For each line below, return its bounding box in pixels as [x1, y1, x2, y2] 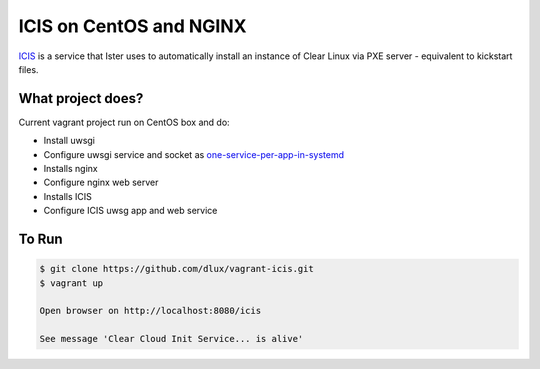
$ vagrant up [39, 277, 104, 289]
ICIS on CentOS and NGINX [18, 15, 247, 37]
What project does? [18, 90, 144, 107]
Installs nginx [43, 163, 99, 175]
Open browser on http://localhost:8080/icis [39, 305, 262, 317]
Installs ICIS [43, 190, 92, 202]
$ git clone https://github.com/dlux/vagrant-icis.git [39, 263, 314, 275]
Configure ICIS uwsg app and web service [43, 205, 218, 217]
